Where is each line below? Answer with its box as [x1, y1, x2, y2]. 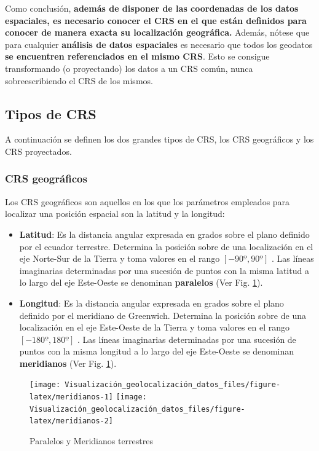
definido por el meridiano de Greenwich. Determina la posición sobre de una [19, 308, 306, 321]
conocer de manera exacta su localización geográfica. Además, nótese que [5, 26, 310, 39]
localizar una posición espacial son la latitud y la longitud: [5, 207, 225, 220]
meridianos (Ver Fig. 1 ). [19, 356, 117, 369]
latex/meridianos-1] [30, 393, 114, 402]
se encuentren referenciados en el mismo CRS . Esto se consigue [5, 50, 270, 63]
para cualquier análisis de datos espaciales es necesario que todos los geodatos [5, 37, 313, 50]
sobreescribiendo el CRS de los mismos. [5, 74, 153, 87]
